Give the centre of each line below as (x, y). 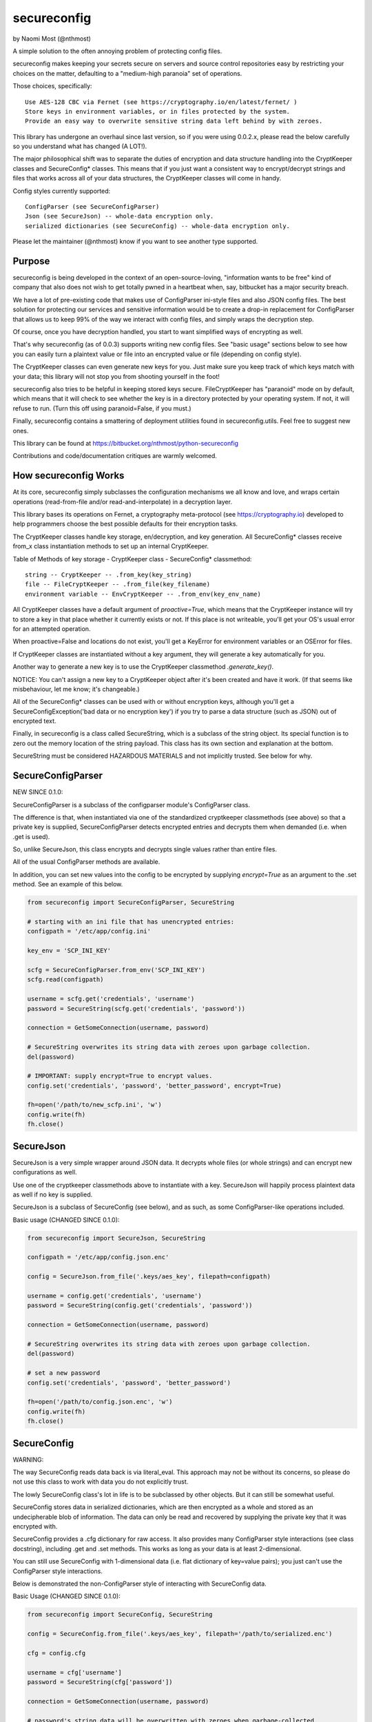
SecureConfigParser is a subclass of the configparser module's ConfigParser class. (132, 805)
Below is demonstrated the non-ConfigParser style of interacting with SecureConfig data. (139, 1584)
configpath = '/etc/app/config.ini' (89, 931)
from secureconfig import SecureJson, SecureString (116, 1238)
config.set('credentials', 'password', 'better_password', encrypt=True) (154, 1086)
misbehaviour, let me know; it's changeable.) (76, 689)
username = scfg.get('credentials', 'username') (111, 999)
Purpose (31, 261)
